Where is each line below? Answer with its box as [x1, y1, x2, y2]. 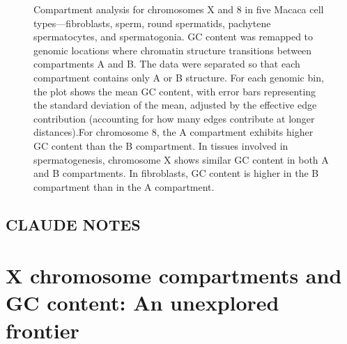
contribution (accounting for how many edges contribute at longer [33, 111, 315, 125]
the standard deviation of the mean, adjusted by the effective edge [33, 97, 317, 112]
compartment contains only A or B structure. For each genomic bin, [33, 70, 324, 84]
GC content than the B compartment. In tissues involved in [33, 138, 288, 153]
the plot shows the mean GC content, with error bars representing [33, 84, 316, 98]
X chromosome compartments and [6, 261, 342, 290]
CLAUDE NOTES [6, 213, 141, 235]
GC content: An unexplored [6, 288, 279, 317]
